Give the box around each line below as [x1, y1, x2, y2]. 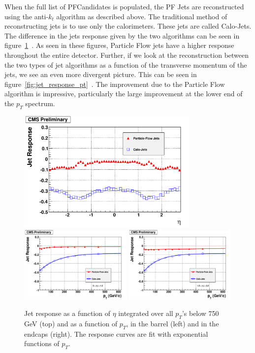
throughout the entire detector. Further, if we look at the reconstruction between [4, 49, 249, 60]
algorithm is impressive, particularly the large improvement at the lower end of [4, 88, 243, 99]
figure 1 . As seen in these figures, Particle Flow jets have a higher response [4, 40, 234, 50]
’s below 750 [182, 308, 219, 318]
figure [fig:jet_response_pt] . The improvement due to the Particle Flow [4, 78, 225, 89]
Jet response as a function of [24, 308, 111, 318]
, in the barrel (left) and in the [126, 318, 219, 328]
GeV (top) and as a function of [24, 318, 118, 328]
